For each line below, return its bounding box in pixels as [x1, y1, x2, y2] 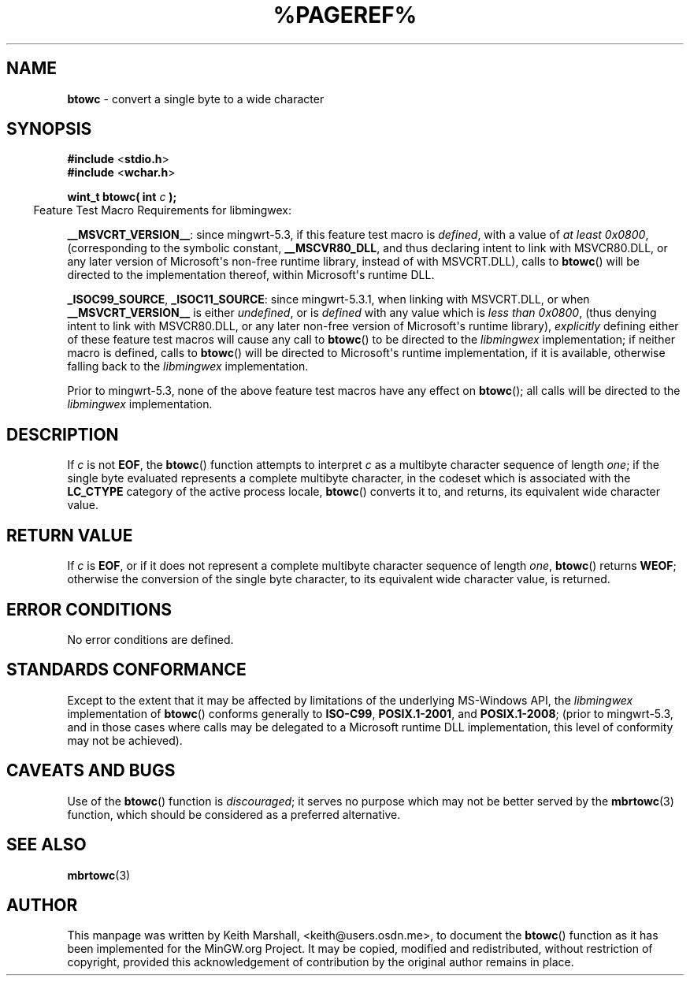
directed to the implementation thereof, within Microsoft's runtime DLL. [67, 268, 435, 282]
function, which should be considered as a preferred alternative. [67, 807, 401, 821]
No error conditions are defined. [67, 632, 234, 646]
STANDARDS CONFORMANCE [6, 660, 247, 680]
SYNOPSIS [6, 119, 92, 139]
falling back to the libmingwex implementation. [67, 359, 309, 374]
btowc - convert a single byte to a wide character [67, 91, 325, 106]
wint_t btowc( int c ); [67, 190, 177, 204]
